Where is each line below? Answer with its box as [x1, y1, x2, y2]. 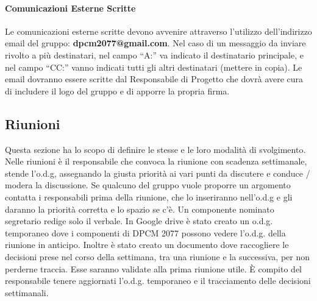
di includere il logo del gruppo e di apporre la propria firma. [5, 84, 230, 97]
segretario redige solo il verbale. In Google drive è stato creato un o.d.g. [5, 214, 273, 227]
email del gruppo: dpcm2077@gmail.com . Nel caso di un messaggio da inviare [5, 37, 306, 49]
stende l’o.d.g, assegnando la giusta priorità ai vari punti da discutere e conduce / [5, 166, 310, 179]
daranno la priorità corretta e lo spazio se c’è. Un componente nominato [5, 202, 274, 215]
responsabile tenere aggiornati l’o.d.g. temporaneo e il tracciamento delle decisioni [5, 274, 311, 287]
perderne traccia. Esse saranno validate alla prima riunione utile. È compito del [5, 262, 302, 275]
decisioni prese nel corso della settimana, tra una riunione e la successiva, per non [5, 250, 310, 263]
